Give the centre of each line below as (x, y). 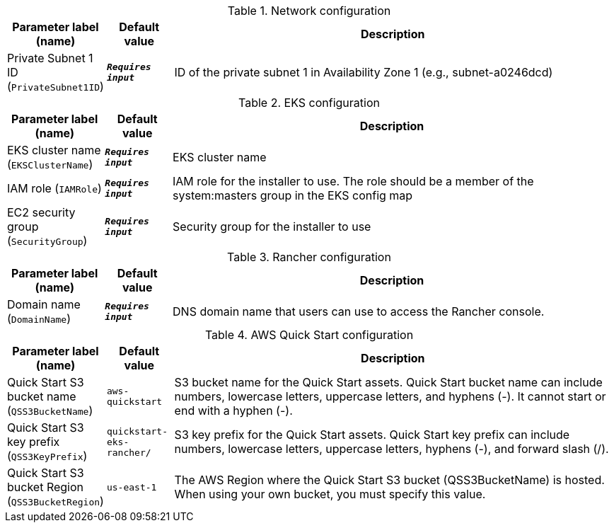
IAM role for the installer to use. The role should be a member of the (353, 181)
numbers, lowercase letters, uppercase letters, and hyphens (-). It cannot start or (390, 396)
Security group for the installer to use (272, 226)
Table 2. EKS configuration (309, 103)
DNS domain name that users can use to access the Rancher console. (359, 311)
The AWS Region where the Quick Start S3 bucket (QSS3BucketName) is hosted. (389, 480)
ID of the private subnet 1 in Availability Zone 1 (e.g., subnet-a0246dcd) (364, 72)
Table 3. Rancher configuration (309, 257)
